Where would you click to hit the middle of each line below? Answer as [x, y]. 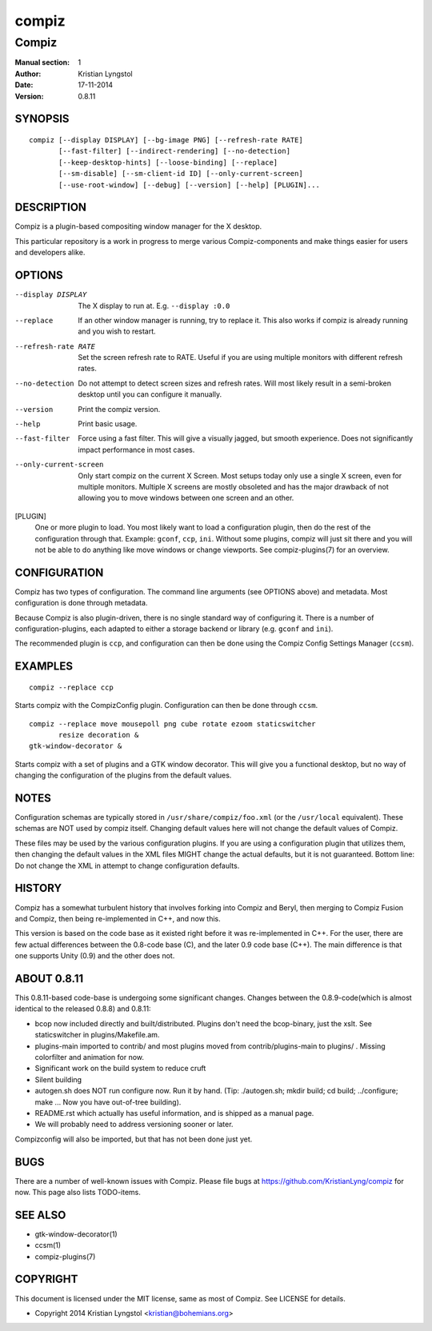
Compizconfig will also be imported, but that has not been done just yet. [134, 1139]
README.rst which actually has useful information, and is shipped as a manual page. [174, 1113]
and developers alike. [50, 253]
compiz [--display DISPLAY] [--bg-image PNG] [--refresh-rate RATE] [166, 140]
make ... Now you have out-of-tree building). [108, 1102]
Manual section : [42, 62]
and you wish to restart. [117, 331]
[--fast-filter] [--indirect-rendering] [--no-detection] [175, 151]
